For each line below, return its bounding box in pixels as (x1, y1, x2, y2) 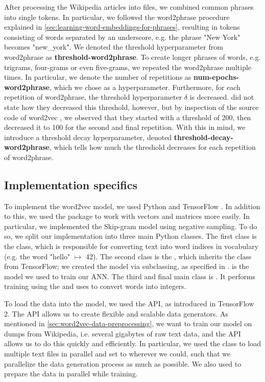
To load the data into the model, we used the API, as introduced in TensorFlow (4, 298, 254, 309)
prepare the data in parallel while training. (4, 368, 138, 379)
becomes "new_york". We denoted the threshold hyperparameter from (4, 41, 223, 52)
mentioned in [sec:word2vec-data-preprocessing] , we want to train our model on (4, 318, 252, 329)
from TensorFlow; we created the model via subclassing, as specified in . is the (4, 261, 249, 272)
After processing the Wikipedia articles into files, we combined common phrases (4, 2, 254, 12)
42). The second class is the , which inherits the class (85, 251, 252, 261)
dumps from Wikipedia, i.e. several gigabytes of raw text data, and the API (4, 328, 241, 339)
